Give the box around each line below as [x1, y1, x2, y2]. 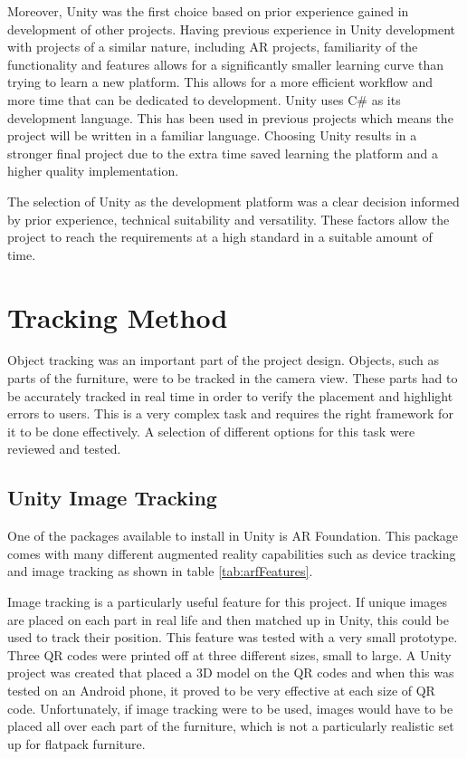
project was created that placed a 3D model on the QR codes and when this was [7, 663, 454, 682]
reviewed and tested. [7, 439, 121, 458]
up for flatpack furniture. [7, 734, 146, 753]
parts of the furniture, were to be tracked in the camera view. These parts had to [7, 369, 458, 388]
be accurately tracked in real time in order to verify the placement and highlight [7, 386, 453, 405]
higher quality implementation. [7, 161, 179, 180]
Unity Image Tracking [7, 484, 217, 512]
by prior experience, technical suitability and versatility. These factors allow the [7, 209, 450, 228]
